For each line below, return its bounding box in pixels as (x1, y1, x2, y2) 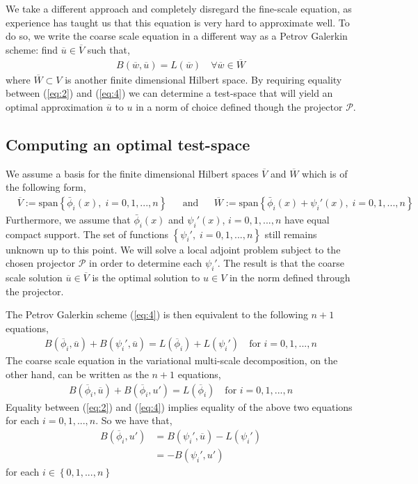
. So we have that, (95, 413, 172, 428)
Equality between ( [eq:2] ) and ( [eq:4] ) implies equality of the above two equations (6, 399, 353, 414)
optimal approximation (6, 99, 104, 114)
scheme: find (6, 42, 58, 56)
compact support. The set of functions (6, 226, 168, 241)
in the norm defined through (229, 270, 351, 285)
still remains (264, 226, 317, 241)
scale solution (6, 270, 63, 285)
